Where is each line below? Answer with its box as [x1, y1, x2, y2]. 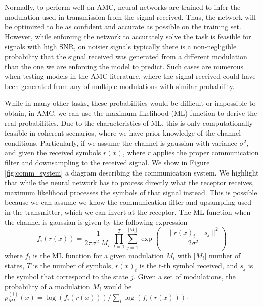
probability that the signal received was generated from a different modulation [5, 51, 247, 61]
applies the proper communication [153, 147, 259, 158]
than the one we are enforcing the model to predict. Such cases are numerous [5, 61, 244, 71]
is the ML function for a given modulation [33, 250, 164, 260]
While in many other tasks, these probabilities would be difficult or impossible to [5, 98, 256, 108]
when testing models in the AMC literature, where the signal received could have [5, 71, 256, 81]
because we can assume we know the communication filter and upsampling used [5, 197, 252, 207]
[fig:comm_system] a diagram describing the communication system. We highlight [5, 167, 259, 178]
